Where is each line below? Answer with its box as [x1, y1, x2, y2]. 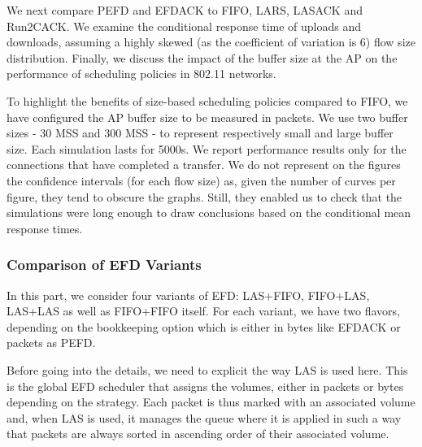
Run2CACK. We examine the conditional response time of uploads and [7, 17, 362, 34]
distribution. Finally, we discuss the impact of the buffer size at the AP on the [7, 49, 398, 66]
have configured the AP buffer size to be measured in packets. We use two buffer [7, 108, 408, 125]
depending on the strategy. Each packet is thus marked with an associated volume [7, 393, 415, 410]
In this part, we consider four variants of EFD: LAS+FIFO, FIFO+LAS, [7, 286, 370, 303]
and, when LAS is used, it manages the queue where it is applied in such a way [7, 409, 402, 426]
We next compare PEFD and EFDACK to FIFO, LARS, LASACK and [7, 2, 363, 18]
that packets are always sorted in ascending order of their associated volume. [7, 425, 389, 442]
